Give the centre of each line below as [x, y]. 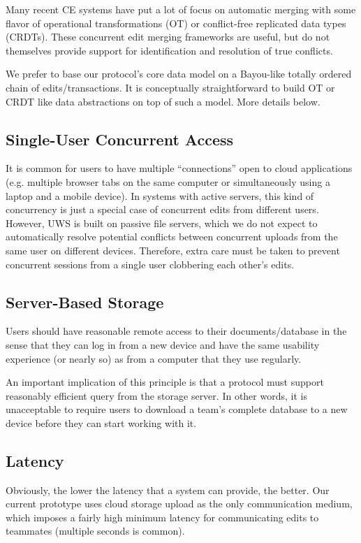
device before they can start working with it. [101, 422]
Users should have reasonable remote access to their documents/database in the [176, 331]
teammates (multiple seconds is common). [95, 531]
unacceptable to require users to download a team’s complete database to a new [177, 409]
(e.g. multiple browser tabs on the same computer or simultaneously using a [168, 181]
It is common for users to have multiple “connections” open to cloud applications [179, 168]
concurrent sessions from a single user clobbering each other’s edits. [150, 264]
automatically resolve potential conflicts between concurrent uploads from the [172, 237]
